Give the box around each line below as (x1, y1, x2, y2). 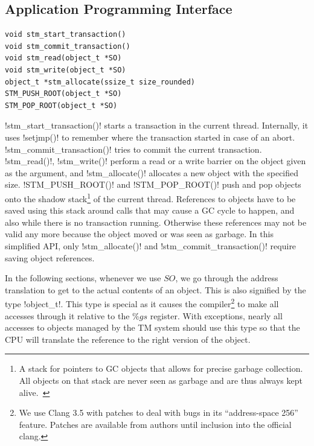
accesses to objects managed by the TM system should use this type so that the (5, 321, 300, 334)
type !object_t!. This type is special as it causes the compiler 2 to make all (5, 296, 279, 310)
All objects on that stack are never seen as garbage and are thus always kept (19, 374, 303, 386)
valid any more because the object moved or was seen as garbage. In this (5, 228, 274, 240)
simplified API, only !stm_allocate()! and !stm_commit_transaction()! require (5, 239, 296, 252)
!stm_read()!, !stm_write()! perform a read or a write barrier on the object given (5, 155, 306, 167)
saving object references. (5, 251, 95, 264)
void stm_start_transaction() (5, 30, 126, 39)
